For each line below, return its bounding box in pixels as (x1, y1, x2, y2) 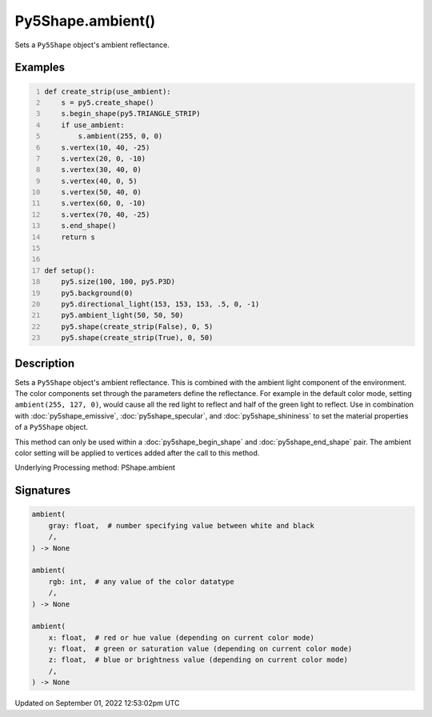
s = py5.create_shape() (61, 98, 155, 107)
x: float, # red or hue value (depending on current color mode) (48, 633, 315, 642)
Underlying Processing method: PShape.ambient (14, 463, 176, 472)
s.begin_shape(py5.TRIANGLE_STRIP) (61, 109, 201, 118)
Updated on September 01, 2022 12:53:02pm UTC (14, 699, 180, 708)
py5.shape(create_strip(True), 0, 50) (61, 333, 214, 342)
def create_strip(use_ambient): (44, 86, 171, 96)
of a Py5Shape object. (14, 423, 88, 432)
